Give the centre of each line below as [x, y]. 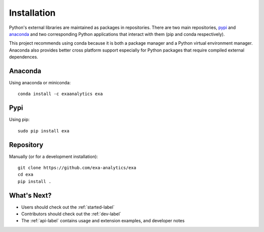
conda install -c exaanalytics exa [60, 94]
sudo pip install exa [44, 131]
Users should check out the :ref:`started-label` [68, 207]
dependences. [24, 57]
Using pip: [19, 120]
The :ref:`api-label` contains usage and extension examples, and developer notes [103, 221]
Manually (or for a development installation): [54, 156]
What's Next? [30, 195]
